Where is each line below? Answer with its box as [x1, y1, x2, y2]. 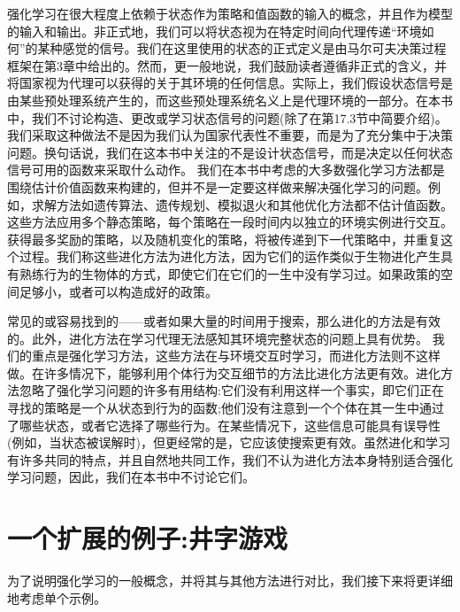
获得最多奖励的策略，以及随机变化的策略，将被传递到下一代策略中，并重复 [7, 229, 441, 248]
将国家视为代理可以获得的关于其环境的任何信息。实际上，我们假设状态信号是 [7, 74, 453, 92]
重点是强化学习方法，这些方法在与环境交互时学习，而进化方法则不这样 [31, 346, 441, 365]
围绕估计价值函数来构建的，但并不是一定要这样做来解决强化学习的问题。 [7, 177, 428, 196]
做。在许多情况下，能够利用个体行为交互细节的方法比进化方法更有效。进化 [7, 363, 441, 382]
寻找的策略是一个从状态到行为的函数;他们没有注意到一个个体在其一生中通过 [7, 399, 444, 417]
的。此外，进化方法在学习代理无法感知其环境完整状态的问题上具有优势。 [7, 329, 428, 347]
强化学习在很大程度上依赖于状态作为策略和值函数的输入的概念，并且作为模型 [7, 4, 453, 22]
